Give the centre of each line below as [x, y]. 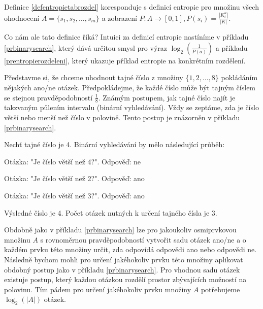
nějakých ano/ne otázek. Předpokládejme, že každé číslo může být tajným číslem [130, 87]
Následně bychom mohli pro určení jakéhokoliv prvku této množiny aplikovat [124, 259]
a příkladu [232, 47]
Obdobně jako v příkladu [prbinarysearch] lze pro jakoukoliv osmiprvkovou [120, 230]
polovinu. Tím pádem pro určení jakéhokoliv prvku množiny [98, 289]
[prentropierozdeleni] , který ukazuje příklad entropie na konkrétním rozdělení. [125, 60]
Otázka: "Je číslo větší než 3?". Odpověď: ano [74, 195]
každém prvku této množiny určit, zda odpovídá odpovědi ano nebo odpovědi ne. [130, 249]
